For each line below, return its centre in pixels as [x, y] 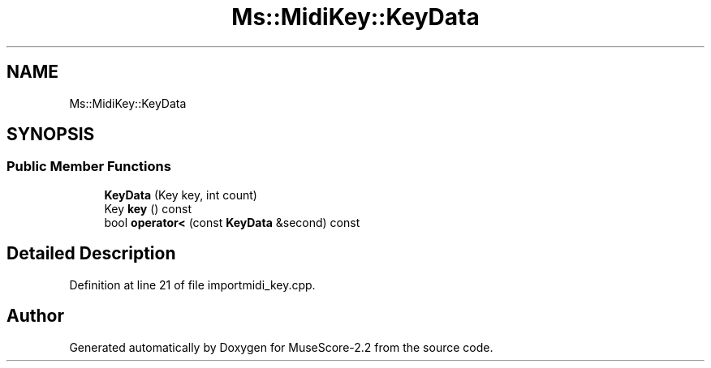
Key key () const [148, 208]
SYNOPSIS [51, 135]
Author [35, 316]
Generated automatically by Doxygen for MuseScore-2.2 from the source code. [281, 347]
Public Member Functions [89, 167]
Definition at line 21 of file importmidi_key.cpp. [192, 285]
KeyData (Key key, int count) [181, 195]
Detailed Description [91, 254]
